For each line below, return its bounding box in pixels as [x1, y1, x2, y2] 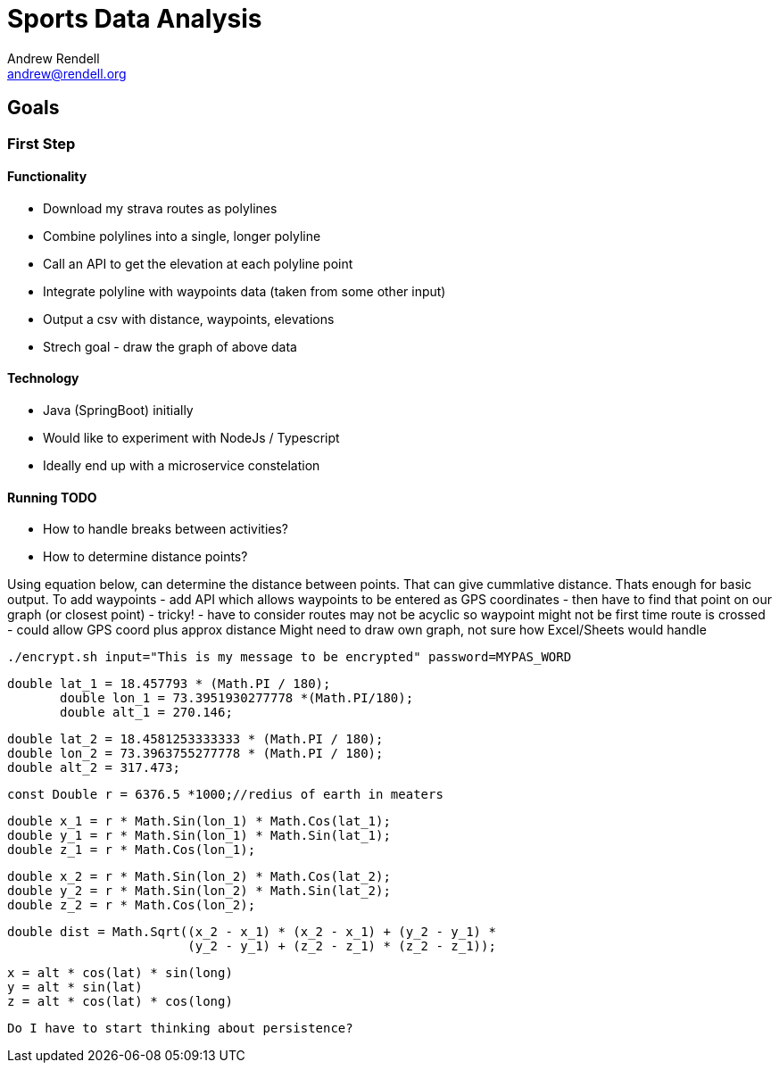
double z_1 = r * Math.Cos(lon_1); [7, 842, 256, 858]
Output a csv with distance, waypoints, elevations [43, 311, 335, 327]
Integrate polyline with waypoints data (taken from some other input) [43, 283, 446, 299]
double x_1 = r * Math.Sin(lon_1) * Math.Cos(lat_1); [7, 814, 391, 829]
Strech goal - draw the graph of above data [43, 338, 297, 354]
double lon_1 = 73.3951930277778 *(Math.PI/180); [60, 691, 414, 706]
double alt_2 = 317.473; [7, 760, 180, 776]
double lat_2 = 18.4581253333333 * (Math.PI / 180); [7, 732, 384, 747]
